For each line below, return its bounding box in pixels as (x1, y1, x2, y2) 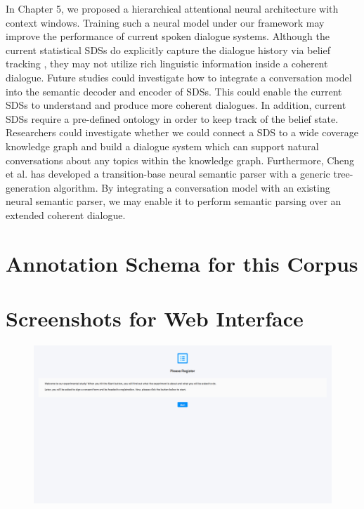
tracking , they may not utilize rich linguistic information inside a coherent (6, 56, 328, 71)
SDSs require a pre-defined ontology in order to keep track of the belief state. (6, 111, 339, 126)
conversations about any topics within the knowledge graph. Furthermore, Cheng (6, 152, 355, 167)
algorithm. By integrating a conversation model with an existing (53, 180, 330, 194)
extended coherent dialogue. (6, 207, 126, 222)
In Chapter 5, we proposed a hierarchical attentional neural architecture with (6, 1, 339, 15)
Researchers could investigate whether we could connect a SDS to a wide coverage (6, 125, 358, 140)
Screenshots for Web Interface (6, 304, 304, 333)
